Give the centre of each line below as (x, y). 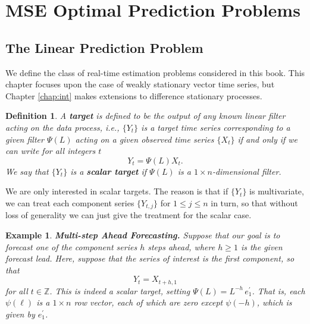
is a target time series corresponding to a (216, 127)
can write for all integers (51, 151)
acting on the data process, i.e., (62, 127)
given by (20, 314)
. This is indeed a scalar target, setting (120, 290)
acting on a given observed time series (145, 139)
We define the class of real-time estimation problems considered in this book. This (155, 72)
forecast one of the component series (71, 246)
